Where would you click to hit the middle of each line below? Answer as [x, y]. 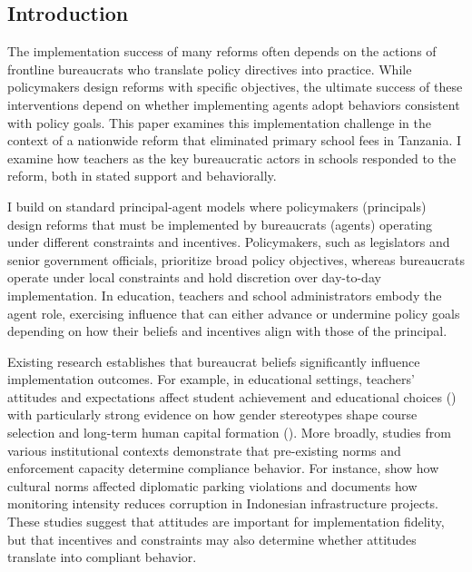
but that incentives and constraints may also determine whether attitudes [212, 539]
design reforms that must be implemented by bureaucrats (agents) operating [220, 224]
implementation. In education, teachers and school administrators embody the [225, 295]
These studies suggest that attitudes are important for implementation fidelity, [226, 522]
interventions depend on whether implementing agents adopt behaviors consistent [234, 104]
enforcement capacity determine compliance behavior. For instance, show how [223, 468]
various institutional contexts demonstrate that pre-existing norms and [204, 450]
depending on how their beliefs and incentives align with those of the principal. [227, 331]
